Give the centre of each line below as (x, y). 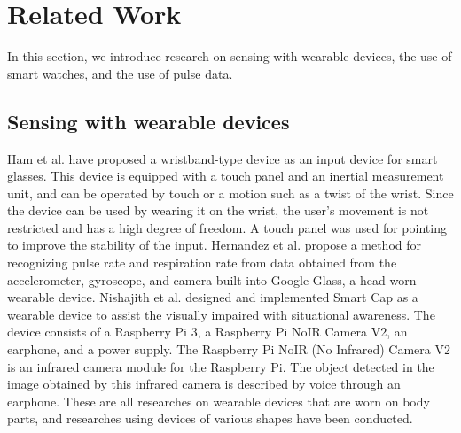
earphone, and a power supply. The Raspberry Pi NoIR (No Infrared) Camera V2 (229, 349)
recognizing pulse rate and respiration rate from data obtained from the (202, 263)
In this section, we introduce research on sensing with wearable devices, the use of (230, 56)
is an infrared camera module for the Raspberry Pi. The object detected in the (221, 366)
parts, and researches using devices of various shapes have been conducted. (210, 418)
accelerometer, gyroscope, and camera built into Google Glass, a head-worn (212, 279)
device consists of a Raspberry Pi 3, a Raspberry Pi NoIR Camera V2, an (207, 332)
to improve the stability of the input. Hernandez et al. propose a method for (215, 245)
